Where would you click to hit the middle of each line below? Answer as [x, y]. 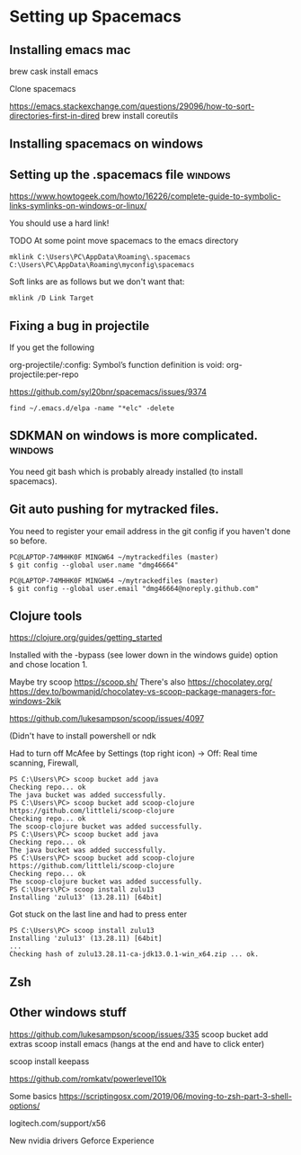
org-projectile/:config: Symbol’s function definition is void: [117, 365]
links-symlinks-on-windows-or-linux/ [78, 206]
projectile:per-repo [44, 374]
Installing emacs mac [70, 50]
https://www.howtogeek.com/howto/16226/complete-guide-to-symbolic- [145, 196]
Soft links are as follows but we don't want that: [97, 282]
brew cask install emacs [54, 71]
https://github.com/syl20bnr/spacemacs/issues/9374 [108, 392]
